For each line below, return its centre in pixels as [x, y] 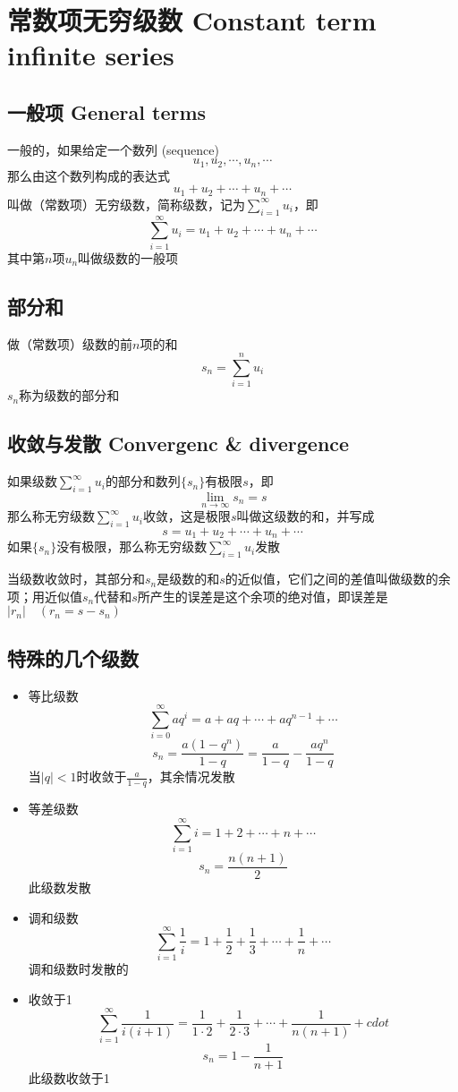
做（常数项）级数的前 [70, 343]
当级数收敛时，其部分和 [76, 579]
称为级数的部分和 [69, 395]
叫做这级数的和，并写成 [305, 516]
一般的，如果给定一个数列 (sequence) [113, 149]
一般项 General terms [107, 111]
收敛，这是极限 [187, 516]
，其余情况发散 [191, 776]
